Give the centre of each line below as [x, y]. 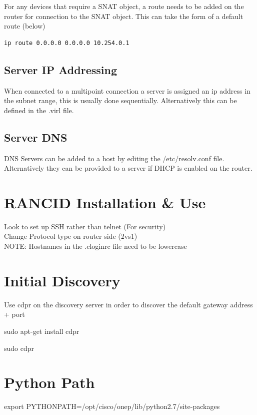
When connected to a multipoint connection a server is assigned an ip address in [127, 90]
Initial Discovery [62, 280]
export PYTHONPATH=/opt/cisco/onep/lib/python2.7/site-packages [112, 406]
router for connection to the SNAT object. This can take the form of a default [124, 16]
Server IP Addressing [60, 69]
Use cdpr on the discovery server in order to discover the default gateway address [128, 304]
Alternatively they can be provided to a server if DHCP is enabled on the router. [128, 168]
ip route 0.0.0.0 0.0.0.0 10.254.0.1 [67, 43]
